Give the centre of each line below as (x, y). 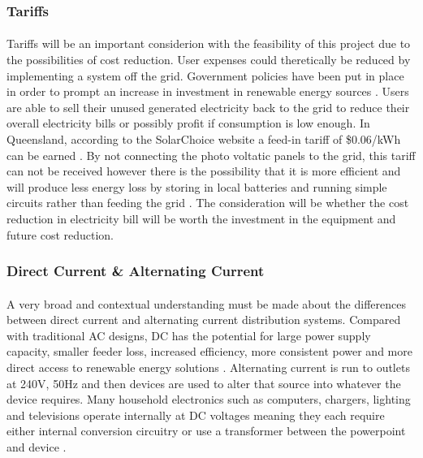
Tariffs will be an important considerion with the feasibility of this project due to (209, 43)
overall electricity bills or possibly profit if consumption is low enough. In (188, 123)
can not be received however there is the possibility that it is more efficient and (204, 171)
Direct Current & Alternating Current (136, 271)
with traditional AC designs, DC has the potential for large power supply (189, 335)
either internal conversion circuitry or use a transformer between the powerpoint (206, 431)
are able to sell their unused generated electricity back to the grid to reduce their (208, 107)
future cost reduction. (60, 234)
